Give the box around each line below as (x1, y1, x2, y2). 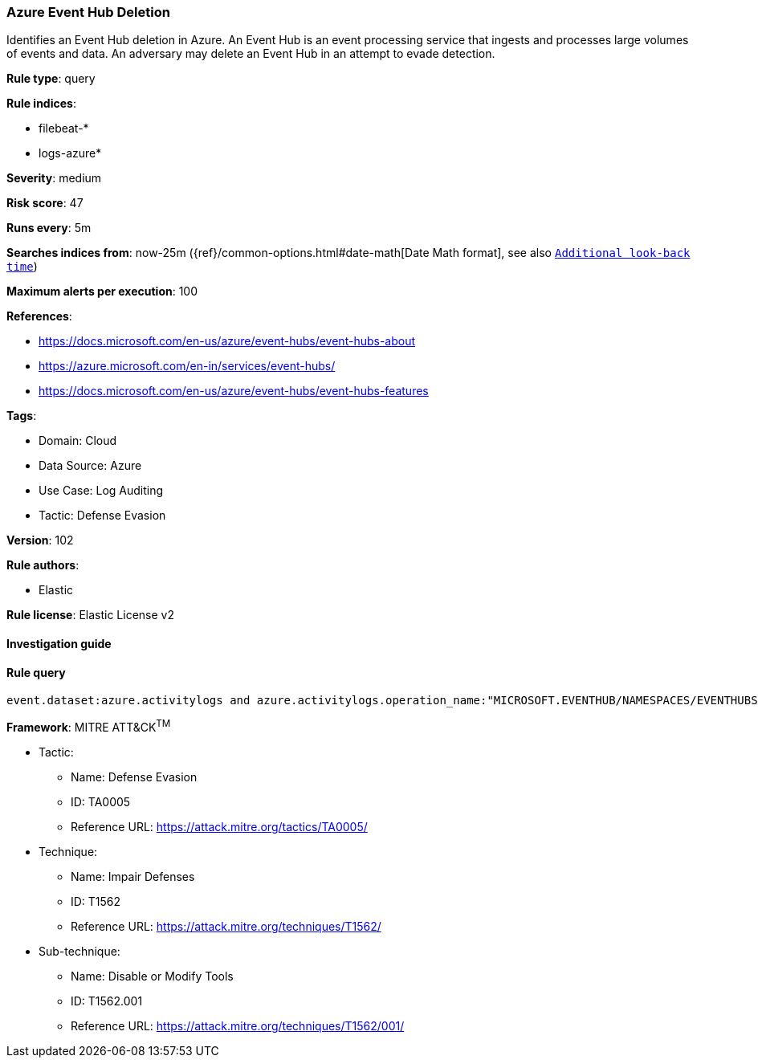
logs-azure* (39, 146, 102, 161)
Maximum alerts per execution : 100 (6, 284, 198, 299)
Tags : (6, 409, 37, 423)
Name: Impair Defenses (71, 869, 195, 883)
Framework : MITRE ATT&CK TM (6, 718, 171, 734)
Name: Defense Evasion (71, 769, 198, 784)
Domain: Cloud (39, 434, 117, 448)
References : (6, 309, 72, 324)
